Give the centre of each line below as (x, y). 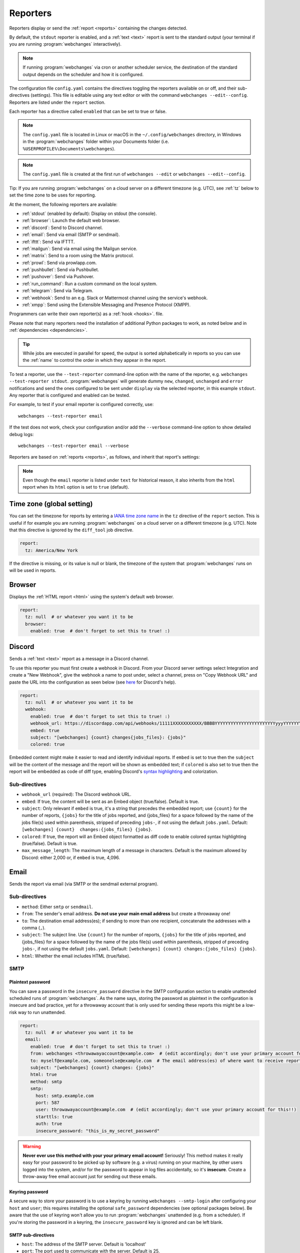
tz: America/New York (52, 550)
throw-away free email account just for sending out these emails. (90, 1177)
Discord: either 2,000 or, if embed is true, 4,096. (71, 858)
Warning (32, 1146)
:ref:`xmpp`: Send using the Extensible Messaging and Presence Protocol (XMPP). (106, 305)
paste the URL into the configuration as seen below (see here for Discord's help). (93, 682)
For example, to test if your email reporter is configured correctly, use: (81, 404)
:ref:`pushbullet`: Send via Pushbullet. (60, 270)
